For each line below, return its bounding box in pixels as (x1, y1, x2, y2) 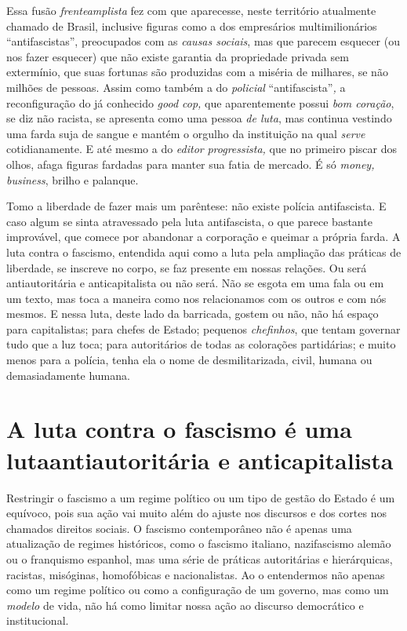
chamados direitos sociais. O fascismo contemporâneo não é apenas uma (6, 520, 352, 536)
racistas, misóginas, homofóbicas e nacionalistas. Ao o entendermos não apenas (6, 566, 385, 582)
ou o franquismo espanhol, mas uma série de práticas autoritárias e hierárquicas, (6, 550, 393, 567)
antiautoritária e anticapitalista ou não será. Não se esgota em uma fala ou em (6, 275, 384, 291)
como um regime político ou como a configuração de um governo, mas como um (6, 582, 389, 598)
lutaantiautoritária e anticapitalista (6, 443, 394, 476)
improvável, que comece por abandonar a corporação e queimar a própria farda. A (6, 228, 401, 245)
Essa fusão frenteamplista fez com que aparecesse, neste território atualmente (6, 2, 376, 18)
